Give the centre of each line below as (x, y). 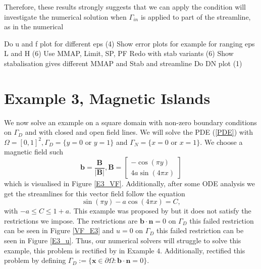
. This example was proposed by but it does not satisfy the (160, 211)
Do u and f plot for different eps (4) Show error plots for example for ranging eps (129, 43)
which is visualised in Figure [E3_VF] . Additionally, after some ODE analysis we (130, 183)
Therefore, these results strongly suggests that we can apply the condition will (125, 7)
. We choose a (221, 142)
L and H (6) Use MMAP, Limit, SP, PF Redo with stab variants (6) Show (119, 53)
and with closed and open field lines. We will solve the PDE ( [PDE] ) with (139, 132)
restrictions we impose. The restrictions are (71, 220)
